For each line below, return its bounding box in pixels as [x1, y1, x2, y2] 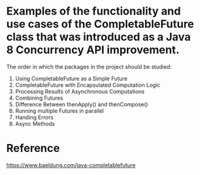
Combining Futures [15, 94, 63, 101]
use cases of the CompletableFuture [6, 17, 195, 31]
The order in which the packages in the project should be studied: [6, 63, 172, 70]
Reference [6, 142, 60, 156]
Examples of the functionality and [6, 4, 181, 18]
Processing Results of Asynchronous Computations [15, 87, 145, 95]
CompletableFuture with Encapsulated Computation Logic [15, 81, 160, 89]
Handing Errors [15, 114, 54, 121]
